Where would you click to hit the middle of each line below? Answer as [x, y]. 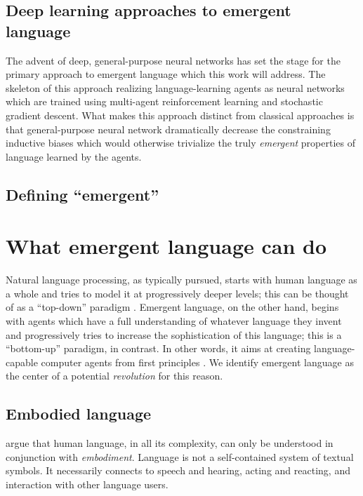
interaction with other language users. [87, 484]
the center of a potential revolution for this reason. [114, 376]
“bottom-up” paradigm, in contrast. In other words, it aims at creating [158, 348]
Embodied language [79, 414]
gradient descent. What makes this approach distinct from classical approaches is [180, 115]
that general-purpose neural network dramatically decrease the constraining [168, 129]
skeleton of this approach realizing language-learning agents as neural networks [175, 87]
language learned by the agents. [74, 156]
